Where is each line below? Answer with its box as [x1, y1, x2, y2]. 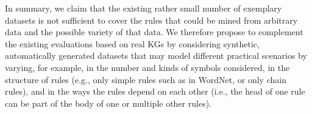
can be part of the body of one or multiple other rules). [5, 96, 211, 109]
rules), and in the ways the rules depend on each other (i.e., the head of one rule [5, 85, 305, 98]
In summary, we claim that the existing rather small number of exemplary [5, 2, 282, 14]
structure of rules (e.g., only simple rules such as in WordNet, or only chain [5, 73, 286, 85]
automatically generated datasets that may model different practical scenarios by [5, 49, 307, 62]
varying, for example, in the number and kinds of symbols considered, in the [5, 61, 290, 73]
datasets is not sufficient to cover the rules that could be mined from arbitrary [5, 13, 298, 26]
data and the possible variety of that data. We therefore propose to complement [5, 25, 303, 38]
